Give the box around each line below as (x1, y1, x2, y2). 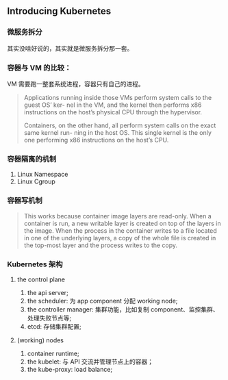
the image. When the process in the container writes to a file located (23, 226, 217, 235)
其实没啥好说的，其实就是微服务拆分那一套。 (7, 44, 134, 52)
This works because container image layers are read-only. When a (23, 212, 212, 220)
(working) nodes (16, 335, 64, 344)
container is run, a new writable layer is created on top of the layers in (23, 219, 221, 227)
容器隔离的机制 (7, 154, 57, 164)
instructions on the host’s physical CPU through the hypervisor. (23, 107, 203, 116)
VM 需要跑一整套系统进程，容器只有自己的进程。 (7, 79, 145, 88)
